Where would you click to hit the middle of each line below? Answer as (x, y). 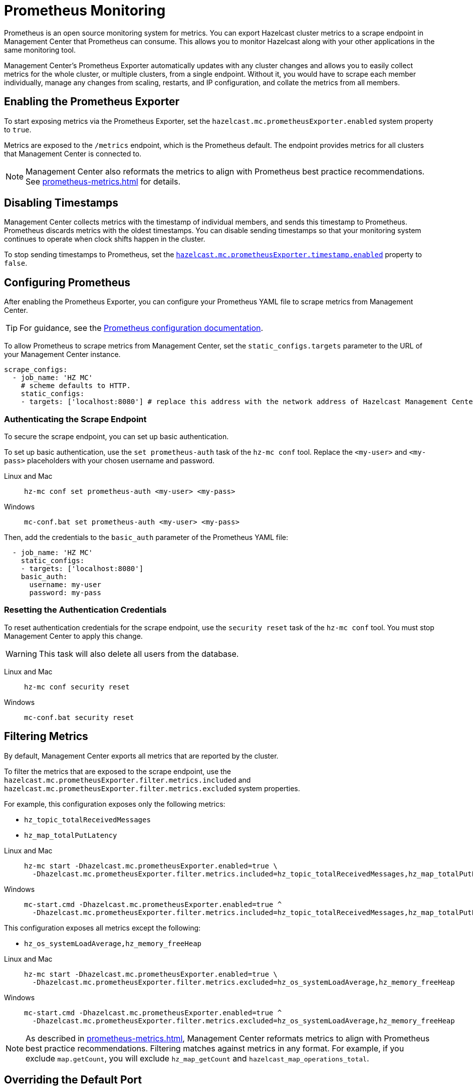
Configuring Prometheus (67, 282)
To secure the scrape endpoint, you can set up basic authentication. (116, 437)
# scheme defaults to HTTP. (76, 386)
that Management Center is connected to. (73, 153)
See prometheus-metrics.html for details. (103, 181)
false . (16, 263)
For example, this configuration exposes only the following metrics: (115, 804)
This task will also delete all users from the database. (139, 654)
